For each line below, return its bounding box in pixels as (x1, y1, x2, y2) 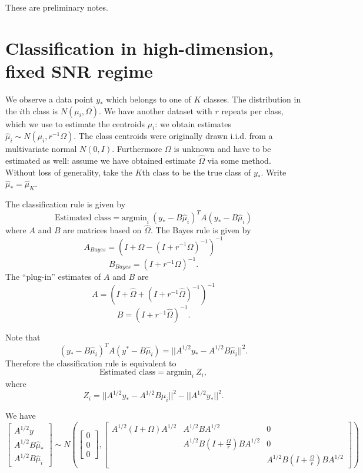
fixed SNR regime (5, 58, 153, 82)
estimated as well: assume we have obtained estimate (5, 154, 196, 167)
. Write (261, 166, 287, 178)
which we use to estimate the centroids (5, 117, 145, 130)
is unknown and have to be (174, 143, 271, 155)
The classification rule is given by (5, 198, 126, 210)
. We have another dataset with (99, 104, 212, 117)
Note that (5, 330, 41, 343)
